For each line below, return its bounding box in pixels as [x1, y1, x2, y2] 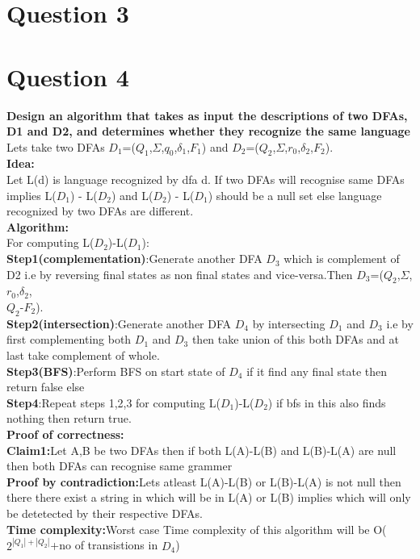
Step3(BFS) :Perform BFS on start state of [6, 362, 225, 379]
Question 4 [6, 60, 129, 93]
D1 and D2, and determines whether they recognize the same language [6, 123, 410, 140]
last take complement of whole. [6, 347, 160, 364]
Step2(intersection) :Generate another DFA [6, 315, 232, 332]
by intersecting [252, 315, 325, 332]
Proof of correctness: [6, 425, 124, 442]
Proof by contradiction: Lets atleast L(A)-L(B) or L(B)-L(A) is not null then [6, 473, 401, 490]
